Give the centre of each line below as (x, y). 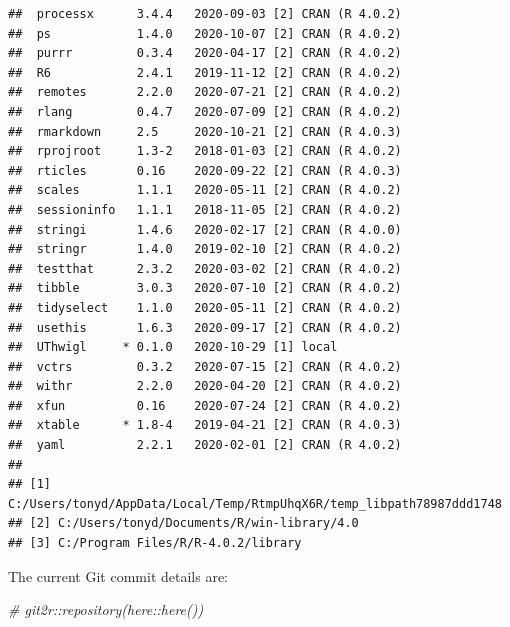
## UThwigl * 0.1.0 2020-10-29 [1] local (173, 347)
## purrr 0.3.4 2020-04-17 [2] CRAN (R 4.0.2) (205, 53)
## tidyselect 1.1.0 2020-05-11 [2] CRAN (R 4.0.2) (205, 307)
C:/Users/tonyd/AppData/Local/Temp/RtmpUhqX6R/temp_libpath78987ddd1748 (255, 503)
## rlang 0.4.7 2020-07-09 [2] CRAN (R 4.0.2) (205, 111)
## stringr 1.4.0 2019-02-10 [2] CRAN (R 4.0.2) (205, 249)
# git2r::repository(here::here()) (106, 609)
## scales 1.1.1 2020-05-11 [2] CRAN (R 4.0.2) (205, 190)
